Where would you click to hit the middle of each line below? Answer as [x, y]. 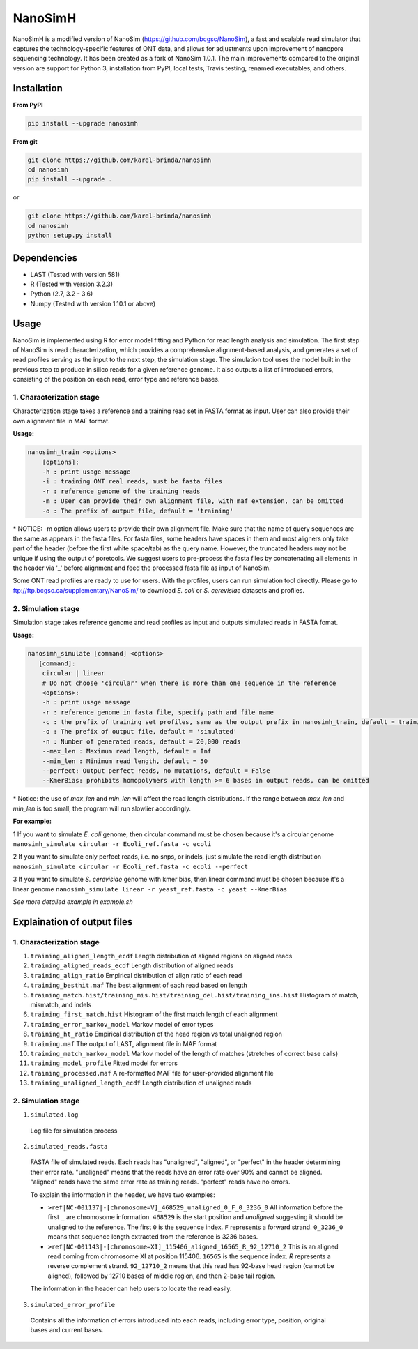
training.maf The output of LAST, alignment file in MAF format [124, 1043]
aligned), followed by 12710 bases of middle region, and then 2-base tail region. [162, 1276]
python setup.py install [70, 236]
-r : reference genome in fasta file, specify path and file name [158, 712]
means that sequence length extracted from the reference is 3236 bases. [153, 1237]
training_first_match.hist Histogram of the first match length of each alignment [154, 1014]
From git [25, 141]
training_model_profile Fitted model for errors [104, 1063]
